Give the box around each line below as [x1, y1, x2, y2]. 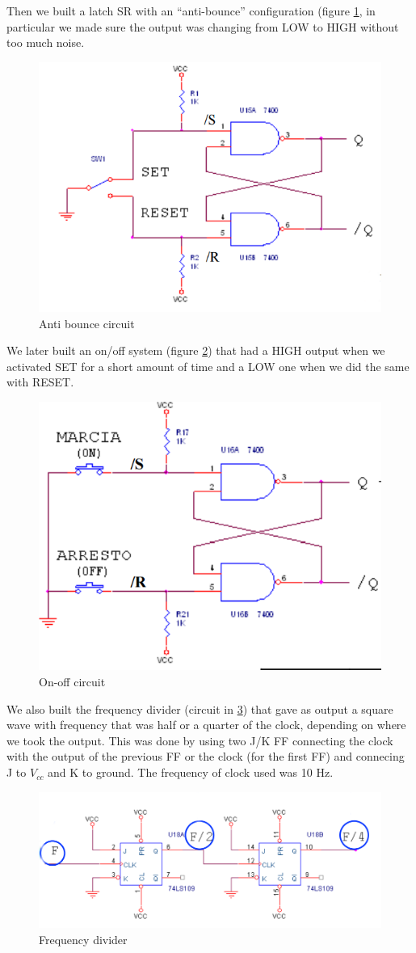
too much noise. [6, 34, 85, 51]
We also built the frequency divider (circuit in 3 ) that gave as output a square [6, 700, 393, 717]
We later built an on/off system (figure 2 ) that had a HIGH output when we [6, 342, 385, 359]
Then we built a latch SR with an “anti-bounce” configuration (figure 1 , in [6, 2, 376, 19]
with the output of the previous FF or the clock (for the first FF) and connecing [6, 748, 405, 765]
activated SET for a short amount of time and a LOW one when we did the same [6, 357, 410, 374]
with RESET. [6, 373, 74, 390]
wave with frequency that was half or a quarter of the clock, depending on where [6, 716, 406, 733]
